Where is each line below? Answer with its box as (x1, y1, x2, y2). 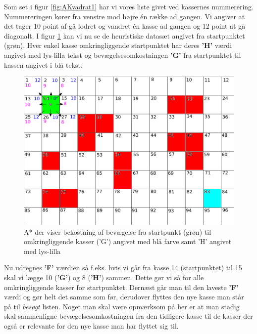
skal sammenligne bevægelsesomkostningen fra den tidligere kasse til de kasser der (4, 311, 253, 321)
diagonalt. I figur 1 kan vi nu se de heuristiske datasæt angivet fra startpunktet (4, 30, 245, 41)
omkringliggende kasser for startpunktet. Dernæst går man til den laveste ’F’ (4, 282, 239, 292)
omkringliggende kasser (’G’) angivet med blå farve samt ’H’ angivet (24, 236, 232, 247)
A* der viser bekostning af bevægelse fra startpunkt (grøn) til (24, 226, 211, 237)
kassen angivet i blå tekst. (4, 59, 83, 70)
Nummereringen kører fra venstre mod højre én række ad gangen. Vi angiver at (4, 11, 245, 21)
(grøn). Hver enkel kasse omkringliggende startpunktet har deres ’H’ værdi (4, 40, 232, 50)
